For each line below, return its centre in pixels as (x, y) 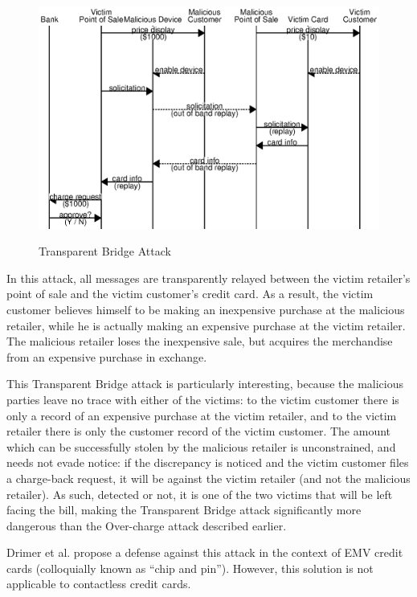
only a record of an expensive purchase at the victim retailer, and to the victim (202, 415)
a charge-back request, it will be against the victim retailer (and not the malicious (208, 478)
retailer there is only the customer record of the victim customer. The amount (199, 431)
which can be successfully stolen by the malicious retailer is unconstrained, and (201, 446)
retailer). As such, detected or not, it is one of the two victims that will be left (200, 494)
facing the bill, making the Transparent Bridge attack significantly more (184, 510)
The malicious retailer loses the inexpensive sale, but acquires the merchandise (200, 341)
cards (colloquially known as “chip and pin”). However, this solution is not (190, 568)
